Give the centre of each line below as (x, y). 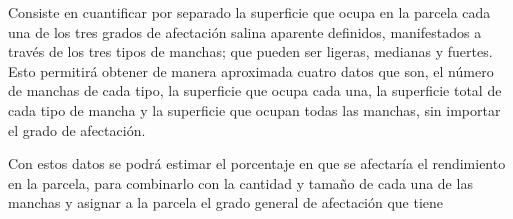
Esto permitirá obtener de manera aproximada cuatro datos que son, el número (251, 70)
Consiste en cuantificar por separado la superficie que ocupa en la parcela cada (249, 12)
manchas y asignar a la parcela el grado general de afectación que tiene (226, 202)
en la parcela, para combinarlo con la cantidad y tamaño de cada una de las (240, 182)
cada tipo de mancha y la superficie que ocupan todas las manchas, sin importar (254, 109)
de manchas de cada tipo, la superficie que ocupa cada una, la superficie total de (255, 90)
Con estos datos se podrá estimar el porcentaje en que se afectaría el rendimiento (257, 163)
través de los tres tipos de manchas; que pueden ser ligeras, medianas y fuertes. (250, 51)
